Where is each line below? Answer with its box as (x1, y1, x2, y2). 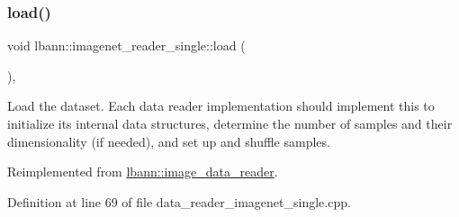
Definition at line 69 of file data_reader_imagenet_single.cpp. (7, 192, 351, 211)
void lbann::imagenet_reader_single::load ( (7, 36, 246, 55)
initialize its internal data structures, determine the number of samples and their (7, 114, 453, 132)
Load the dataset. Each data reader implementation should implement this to (7, 96, 435, 115)
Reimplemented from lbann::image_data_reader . (7, 162, 278, 181)
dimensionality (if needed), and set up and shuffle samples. (7, 131, 330, 150)
